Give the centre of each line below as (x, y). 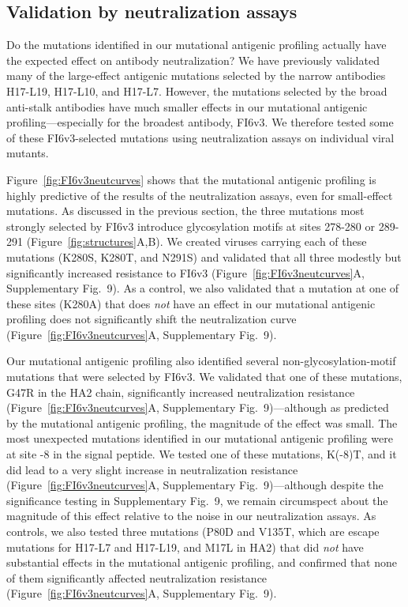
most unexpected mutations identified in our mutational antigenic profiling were (200, 438)
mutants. (28, 153)
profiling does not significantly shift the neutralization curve (152, 319)
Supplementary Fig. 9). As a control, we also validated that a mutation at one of (203, 288)
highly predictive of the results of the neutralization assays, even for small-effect (200, 195)
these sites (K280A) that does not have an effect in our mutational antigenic (191, 303)
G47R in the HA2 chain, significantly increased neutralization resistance (181, 392)
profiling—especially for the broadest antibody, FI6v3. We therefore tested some (200, 122)
